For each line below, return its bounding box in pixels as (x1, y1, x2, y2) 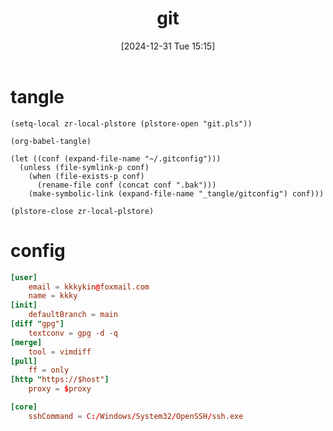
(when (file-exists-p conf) (28, 171, 145, 181)
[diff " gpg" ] (10, 319, 65, 329)
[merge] (10, 337, 43, 347)
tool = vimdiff (28, 347, 92, 357)
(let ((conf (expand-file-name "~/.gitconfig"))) (10, 153, 222, 164)
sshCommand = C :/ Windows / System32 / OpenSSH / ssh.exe (28, 411, 244, 421)
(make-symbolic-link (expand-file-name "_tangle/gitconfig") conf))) (28, 188, 325, 199)
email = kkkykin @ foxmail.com (28, 282, 150, 292)
